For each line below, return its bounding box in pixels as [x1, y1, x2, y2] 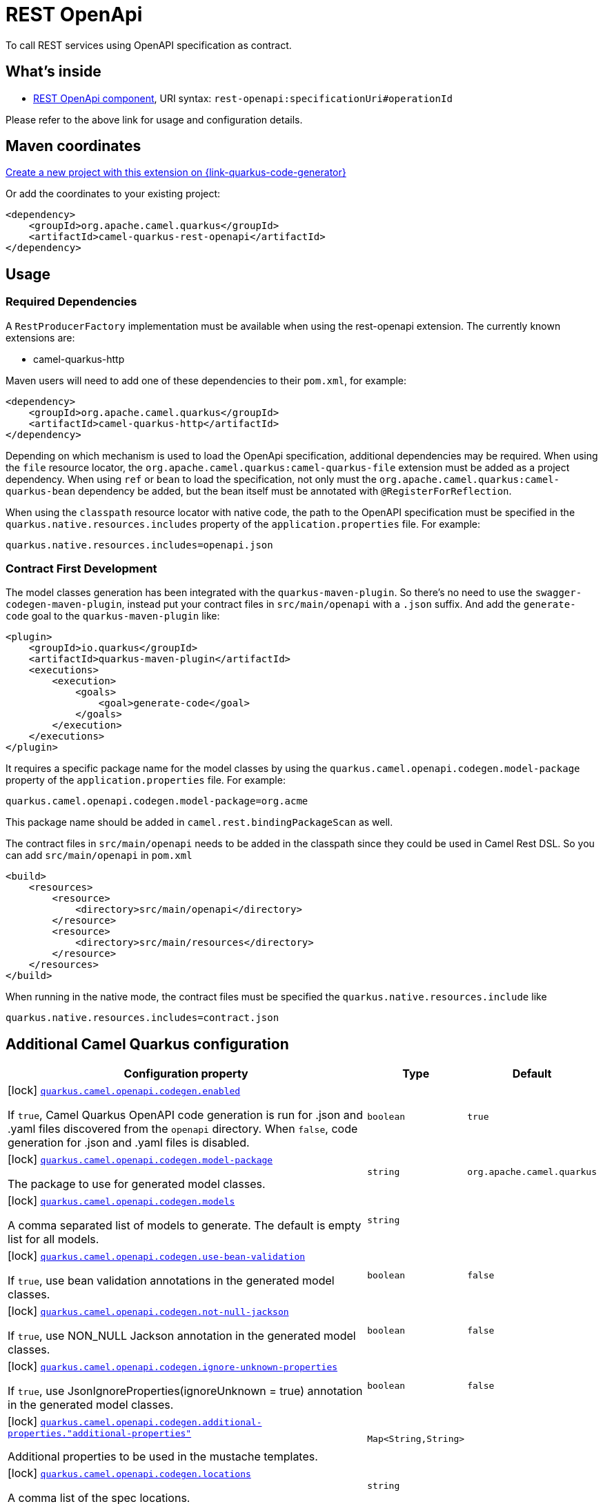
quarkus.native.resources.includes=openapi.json [6, 539, 273, 551]
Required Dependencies [6, 295, 137, 309]
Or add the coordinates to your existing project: [6, 188, 221, 200]
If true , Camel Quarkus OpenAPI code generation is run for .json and [8, 1108, 364, 1122]
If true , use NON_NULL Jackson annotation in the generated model [8, 1329, 356, 1343]
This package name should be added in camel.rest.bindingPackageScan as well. [6, 816, 393, 829]
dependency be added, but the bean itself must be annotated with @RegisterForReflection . [78, 484, 512, 497]
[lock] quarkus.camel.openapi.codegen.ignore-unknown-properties [8, 1359, 338, 1374]
